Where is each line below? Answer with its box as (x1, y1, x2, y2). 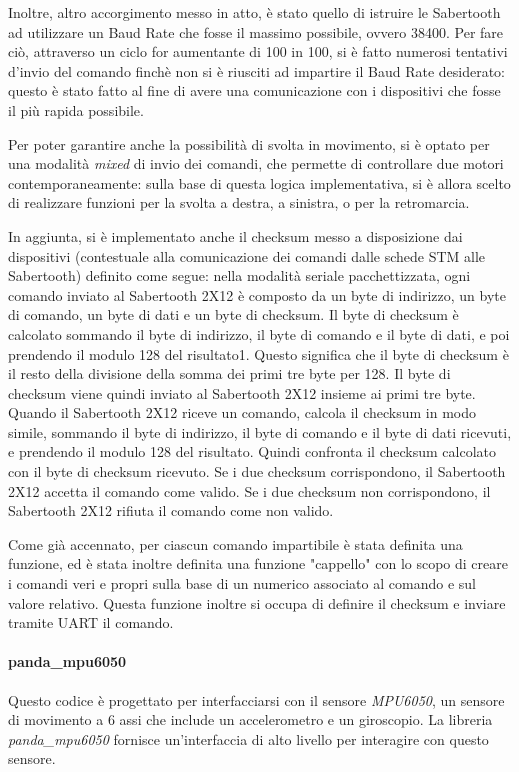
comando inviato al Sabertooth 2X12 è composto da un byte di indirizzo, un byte (8, 284, 506, 305)
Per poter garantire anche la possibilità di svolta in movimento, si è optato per (8, 133, 490, 154)
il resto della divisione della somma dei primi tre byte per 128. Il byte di (8, 363, 451, 384)
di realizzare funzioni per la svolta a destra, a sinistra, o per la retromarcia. (8, 192, 470, 213)
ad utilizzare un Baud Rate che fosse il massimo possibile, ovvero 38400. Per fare (8, 21, 504, 42)
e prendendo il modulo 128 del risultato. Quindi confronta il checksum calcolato (8, 441, 496, 462)
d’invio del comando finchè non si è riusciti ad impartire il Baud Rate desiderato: (8, 60, 506, 81)
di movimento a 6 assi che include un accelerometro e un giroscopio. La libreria (8, 709, 493, 730)
